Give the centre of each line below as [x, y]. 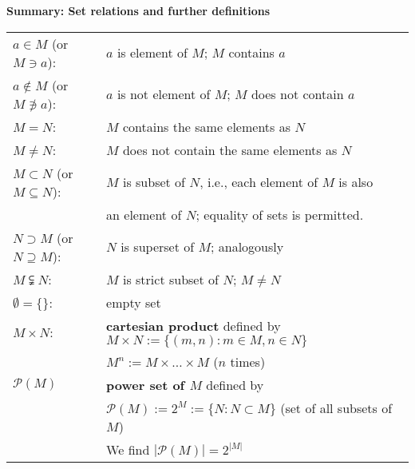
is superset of [158, 247]
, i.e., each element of [259, 182]
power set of [146, 384]
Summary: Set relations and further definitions [138, 10]
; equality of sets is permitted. [280, 214]
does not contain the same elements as [230, 149]
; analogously [247, 247]
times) [248, 361]
